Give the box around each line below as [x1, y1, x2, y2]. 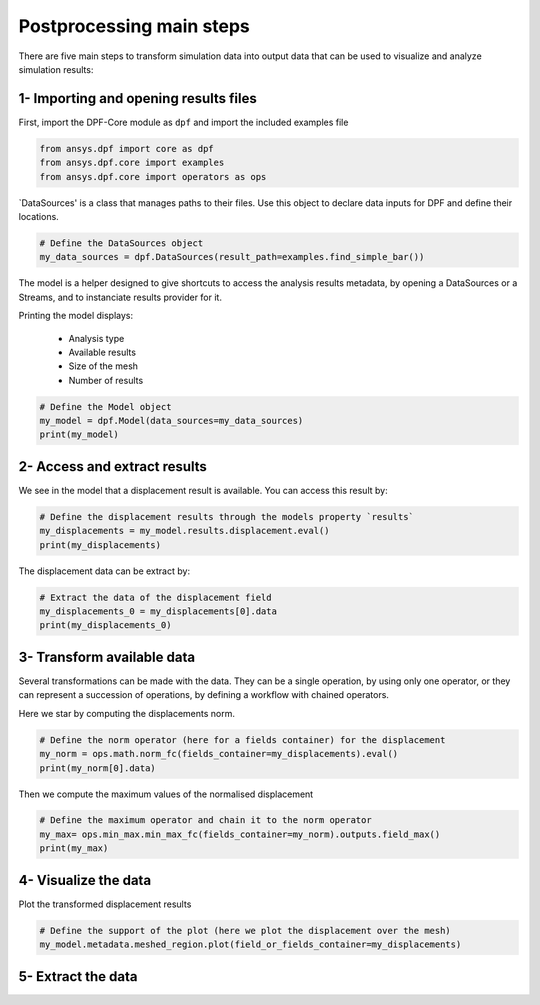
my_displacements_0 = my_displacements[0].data [39, 606, 277, 617]
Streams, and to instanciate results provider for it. [18, 291, 222, 303]
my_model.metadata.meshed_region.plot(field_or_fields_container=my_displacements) [39, 939, 462, 950]
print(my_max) [39, 843, 109, 854]
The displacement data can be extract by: [18, 565, 190, 577]
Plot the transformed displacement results [18, 898, 192, 910]
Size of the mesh [68, 360, 139, 372]
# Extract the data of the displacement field [39, 591, 272, 603]
